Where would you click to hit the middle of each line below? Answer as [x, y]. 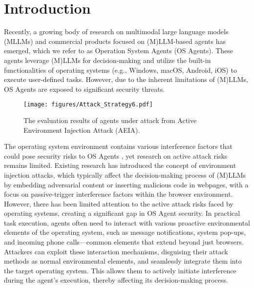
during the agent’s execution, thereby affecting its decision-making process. [116, 280]
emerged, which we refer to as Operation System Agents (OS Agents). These [119, 51]
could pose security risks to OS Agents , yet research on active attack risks [116, 155]
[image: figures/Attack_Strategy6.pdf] [88, 105]
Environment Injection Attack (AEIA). [82, 130]
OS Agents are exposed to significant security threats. [85, 89]
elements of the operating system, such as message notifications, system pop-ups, [125, 232]
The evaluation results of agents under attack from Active [110, 120]
